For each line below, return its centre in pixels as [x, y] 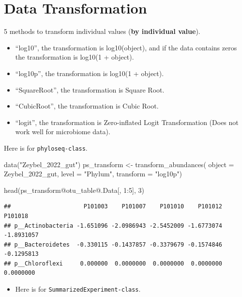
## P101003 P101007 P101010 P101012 [113, 207]
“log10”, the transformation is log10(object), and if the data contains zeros [126, 47]
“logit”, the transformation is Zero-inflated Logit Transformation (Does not [127, 122]
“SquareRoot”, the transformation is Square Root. [90, 89]
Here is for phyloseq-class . [46, 148]
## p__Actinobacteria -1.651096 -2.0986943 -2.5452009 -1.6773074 [113, 226]
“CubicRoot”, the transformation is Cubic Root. [87, 106]
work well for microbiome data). [63, 132]
